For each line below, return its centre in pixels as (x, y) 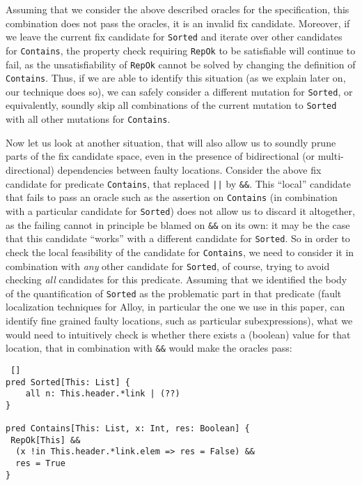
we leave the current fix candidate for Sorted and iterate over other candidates (174, 37)
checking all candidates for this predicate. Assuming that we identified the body (176, 279)
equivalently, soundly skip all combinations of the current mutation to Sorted (171, 105)
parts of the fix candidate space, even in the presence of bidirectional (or (160, 156)
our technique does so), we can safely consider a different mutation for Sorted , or (179, 91)
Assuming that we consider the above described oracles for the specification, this (178, 9)
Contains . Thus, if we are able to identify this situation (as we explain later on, (176, 78)
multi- (331, 156)
